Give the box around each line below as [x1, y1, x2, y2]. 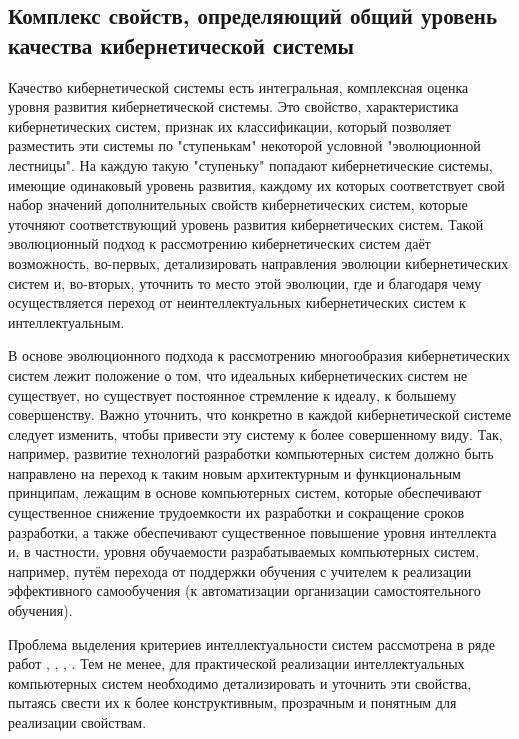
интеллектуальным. [8, 311, 125, 332]
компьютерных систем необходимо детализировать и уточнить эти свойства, [8, 672, 472, 693]
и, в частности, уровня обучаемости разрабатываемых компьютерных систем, [8, 541, 480, 562]
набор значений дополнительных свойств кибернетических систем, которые [8, 194, 468, 215]
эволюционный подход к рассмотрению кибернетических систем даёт [8, 233, 431, 254]
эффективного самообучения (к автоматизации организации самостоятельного [8, 580, 481, 601]
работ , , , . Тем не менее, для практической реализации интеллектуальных [8, 653, 465, 674]
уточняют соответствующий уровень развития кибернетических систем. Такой [8, 213, 484, 234]
